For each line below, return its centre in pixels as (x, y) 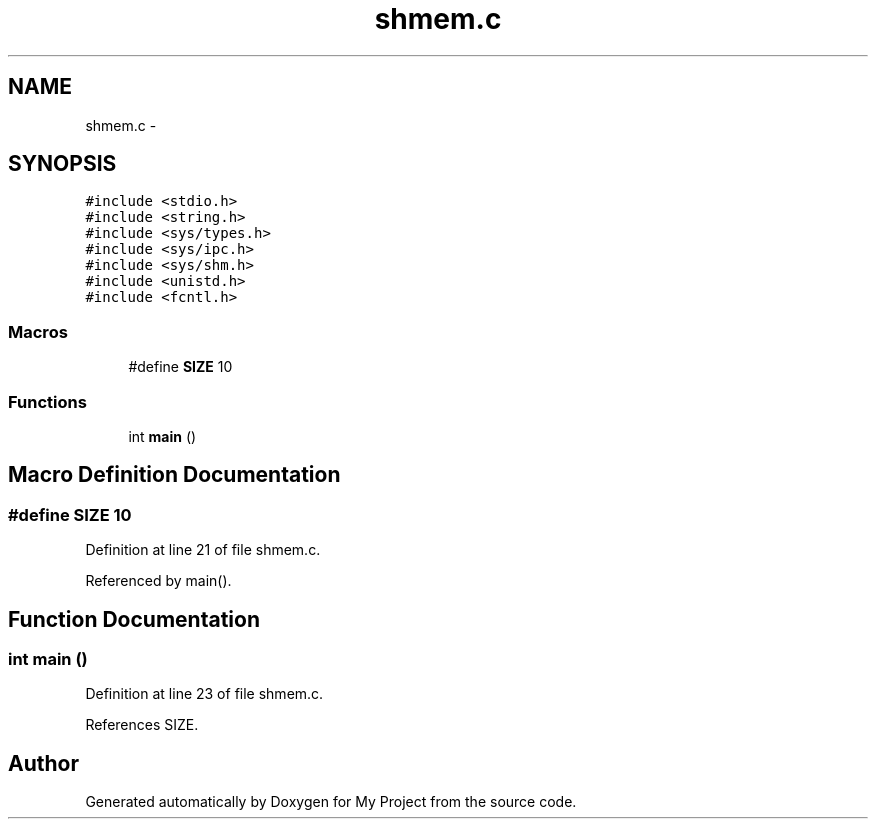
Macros (38, 331)
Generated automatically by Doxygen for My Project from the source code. (331, 802)
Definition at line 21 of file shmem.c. (203, 550)
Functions (47, 401)
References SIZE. (142, 725)
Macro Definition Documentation (174, 475)
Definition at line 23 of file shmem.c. (204, 694)
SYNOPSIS (62, 164)
